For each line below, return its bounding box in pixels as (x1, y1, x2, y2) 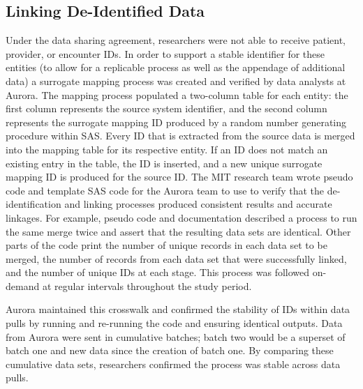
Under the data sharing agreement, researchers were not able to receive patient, (6, 33, 346, 47)
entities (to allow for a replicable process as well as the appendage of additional (6, 60, 346, 75)
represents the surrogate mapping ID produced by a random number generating (6, 114, 347, 129)
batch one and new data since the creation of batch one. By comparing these (6, 343, 334, 358)
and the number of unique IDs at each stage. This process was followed (6, 265, 310, 280)
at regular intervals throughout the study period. (42, 278, 252, 293)
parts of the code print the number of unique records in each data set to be (6, 238, 327, 252)
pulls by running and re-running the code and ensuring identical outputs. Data (6, 316, 343, 330)
